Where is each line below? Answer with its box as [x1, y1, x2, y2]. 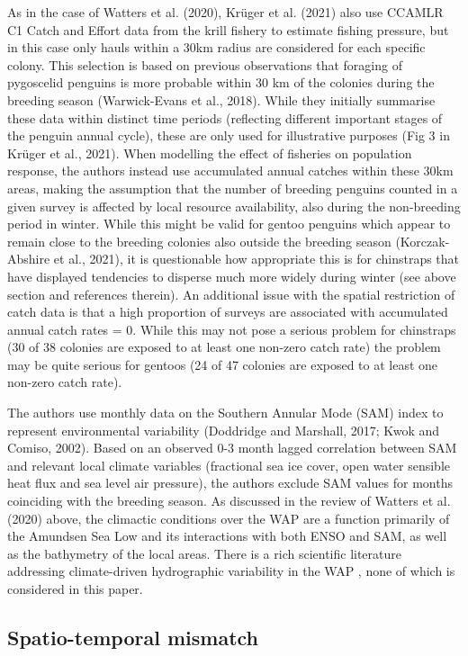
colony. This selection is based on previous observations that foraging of [7, 55, 402, 74]
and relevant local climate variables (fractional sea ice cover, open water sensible [7, 455, 450, 474]
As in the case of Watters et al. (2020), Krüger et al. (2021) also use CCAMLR [7, 3, 444, 21]
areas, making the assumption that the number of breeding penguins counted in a [7, 178, 458, 197]
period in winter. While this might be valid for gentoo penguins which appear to [7, 214, 451, 233]
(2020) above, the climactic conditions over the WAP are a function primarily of [7, 508, 450, 527]
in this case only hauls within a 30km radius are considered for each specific [7, 38, 426, 57]
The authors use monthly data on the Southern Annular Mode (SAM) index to [7, 403, 444, 422]
